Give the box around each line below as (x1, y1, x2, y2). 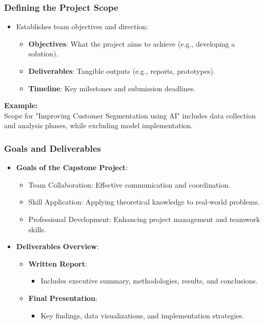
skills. (28, 224, 46, 234)
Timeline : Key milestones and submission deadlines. (28, 83, 196, 93)
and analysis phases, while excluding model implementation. (4, 120, 193, 131)
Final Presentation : (28, 292, 97, 303)
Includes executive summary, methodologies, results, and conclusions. (40, 275, 258, 286)
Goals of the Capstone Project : (16, 162, 128, 173)
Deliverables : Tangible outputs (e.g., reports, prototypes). (28, 66, 215, 76)
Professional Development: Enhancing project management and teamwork (28, 213, 260, 224)
